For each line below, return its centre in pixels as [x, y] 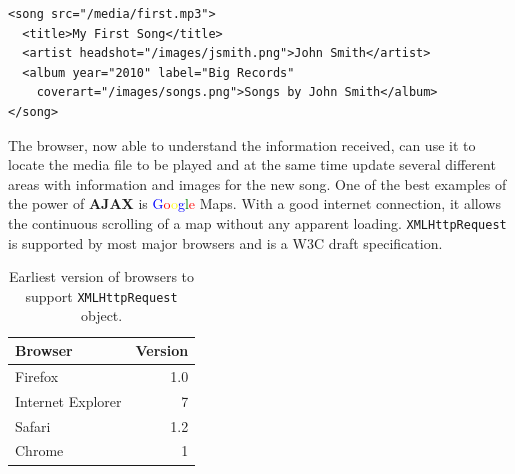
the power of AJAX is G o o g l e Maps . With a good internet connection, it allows [254, 203]
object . [101, 315]
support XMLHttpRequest [101, 295]
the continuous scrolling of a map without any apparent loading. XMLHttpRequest [257, 222]
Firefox [37, 375]
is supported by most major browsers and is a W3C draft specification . [225, 242]
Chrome [39, 450]
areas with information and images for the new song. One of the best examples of [257, 183]
